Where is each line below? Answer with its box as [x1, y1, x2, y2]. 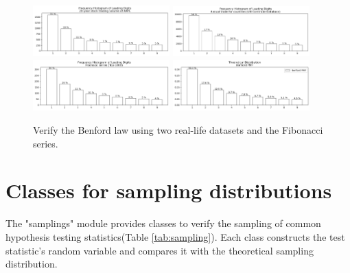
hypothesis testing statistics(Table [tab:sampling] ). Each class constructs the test [5, 229, 345, 244]
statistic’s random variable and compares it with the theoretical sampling [5, 243, 314, 257]
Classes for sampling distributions [5, 176, 332, 204]
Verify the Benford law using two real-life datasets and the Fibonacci [33, 123, 323, 136]
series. [33, 136, 58, 150]
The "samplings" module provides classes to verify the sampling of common [5, 216, 321, 230]
